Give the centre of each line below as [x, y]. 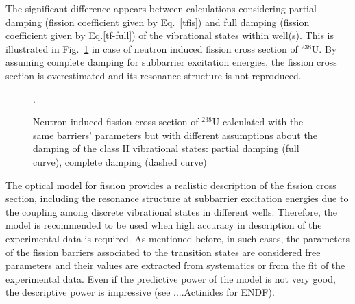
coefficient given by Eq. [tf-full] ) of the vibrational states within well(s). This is [170, 35]
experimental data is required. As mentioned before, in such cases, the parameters [177, 238]
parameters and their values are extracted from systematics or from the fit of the [175, 265]
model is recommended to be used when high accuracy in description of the [164, 225]
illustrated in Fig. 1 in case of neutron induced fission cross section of [152, 48]
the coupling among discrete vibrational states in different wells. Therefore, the [171, 211]
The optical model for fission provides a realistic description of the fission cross [171, 185]
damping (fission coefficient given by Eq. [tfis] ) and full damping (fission [158, 22]
